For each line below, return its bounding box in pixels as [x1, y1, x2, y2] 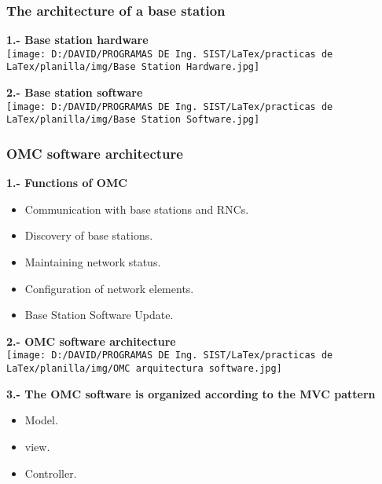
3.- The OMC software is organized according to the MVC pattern [6, 385, 376, 401]
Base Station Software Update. [24, 306, 174, 323]
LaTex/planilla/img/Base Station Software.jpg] [6, 114, 260, 126]
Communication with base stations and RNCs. [24, 200, 249, 217]
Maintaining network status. [24, 254, 161, 270]
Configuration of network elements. [24, 280, 194, 296]
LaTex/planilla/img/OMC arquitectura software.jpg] [6, 363, 282, 375]
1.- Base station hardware [6, 31, 149, 48]
